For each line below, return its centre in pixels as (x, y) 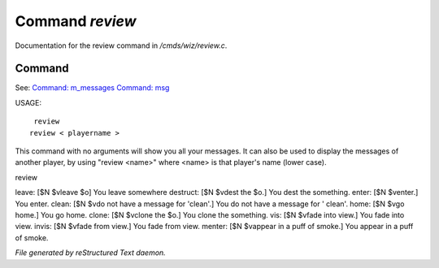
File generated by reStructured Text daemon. (90, 253)
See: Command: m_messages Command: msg (92, 88)
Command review (76, 21)
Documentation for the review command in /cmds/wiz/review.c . (121, 45)
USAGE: (28, 102)
